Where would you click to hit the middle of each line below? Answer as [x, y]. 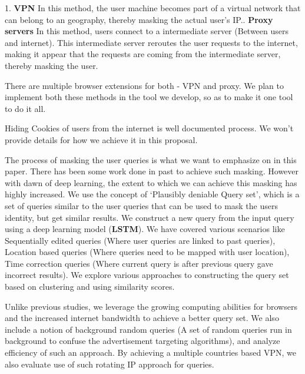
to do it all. [25, 108]
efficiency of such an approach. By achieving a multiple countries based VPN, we [150, 353]
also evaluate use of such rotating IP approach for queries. [110, 364]
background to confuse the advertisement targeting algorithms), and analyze [142, 341]
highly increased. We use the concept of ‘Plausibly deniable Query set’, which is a [152, 194]
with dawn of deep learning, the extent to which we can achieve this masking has [151, 182]
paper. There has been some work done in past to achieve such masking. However [152, 171]
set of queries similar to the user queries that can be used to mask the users [141, 205]
